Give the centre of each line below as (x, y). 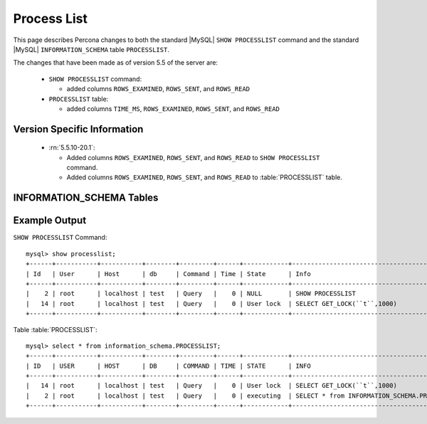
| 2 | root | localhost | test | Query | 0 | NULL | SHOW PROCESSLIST (191, 294)
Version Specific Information (78, 129)
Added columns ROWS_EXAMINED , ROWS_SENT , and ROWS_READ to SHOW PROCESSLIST (193, 157)
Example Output (50, 221)
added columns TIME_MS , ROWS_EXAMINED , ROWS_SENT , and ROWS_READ (173, 108)
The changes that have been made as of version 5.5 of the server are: (116, 63)
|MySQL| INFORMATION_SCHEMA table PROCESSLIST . (91, 49)
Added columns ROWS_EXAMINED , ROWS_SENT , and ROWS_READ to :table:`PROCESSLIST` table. (205, 177)
